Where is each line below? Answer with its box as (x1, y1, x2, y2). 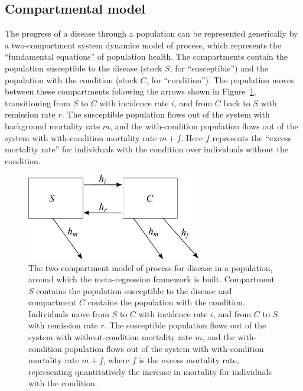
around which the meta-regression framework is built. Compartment (28, 273, 275, 285)
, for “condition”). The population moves (146, 73, 294, 86)
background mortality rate (5, 119, 100, 132)
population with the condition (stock (5, 73, 138, 86)
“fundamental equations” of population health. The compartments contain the (5, 50, 288, 63)
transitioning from (5, 96, 71, 109)
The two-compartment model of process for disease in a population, (28, 261, 273, 273)
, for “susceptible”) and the (170, 61, 268, 74)
